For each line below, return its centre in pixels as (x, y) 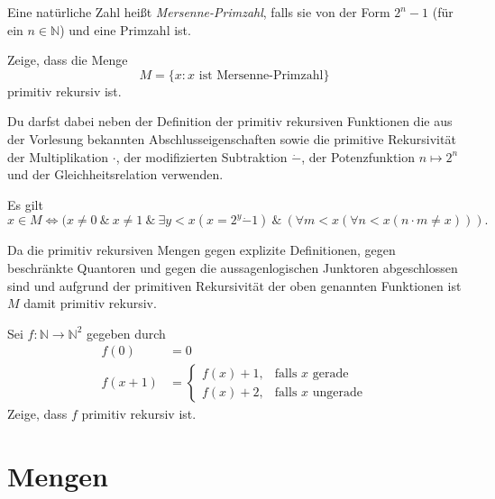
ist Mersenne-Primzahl (261, 75)
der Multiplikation (58, 156)
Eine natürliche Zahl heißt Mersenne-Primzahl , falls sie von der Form (199, 12)
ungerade (338, 392)
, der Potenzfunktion (358, 156)
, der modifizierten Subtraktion (202, 156)
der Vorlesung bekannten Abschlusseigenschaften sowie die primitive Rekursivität (232, 138)
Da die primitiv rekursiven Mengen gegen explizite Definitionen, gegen (202, 250)
